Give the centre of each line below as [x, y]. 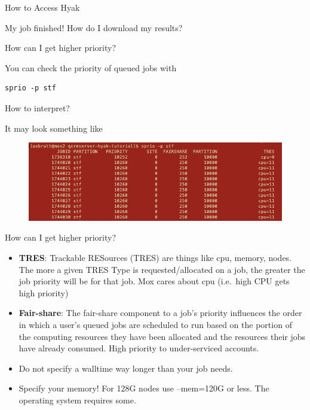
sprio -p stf [30, 88]
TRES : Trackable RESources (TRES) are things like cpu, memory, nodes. [155, 258]
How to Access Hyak [42, 7]
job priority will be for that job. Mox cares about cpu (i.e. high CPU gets [154, 281]
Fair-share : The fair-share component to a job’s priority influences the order [160, 313]
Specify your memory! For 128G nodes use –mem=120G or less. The [144, 388]
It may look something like [54, 128]
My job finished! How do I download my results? [94, 27]
